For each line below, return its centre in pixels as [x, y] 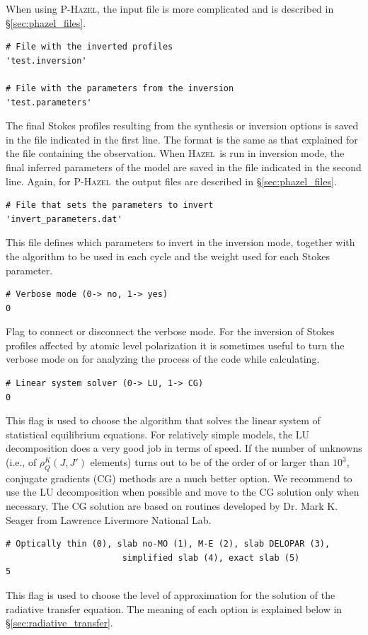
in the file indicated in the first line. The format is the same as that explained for [182, 139]
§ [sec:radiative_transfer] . [59, 623]
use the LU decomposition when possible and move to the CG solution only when [183, 492]
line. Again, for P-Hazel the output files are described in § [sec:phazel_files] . [171, 181]
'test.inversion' [46, 60]
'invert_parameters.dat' [64, 219]
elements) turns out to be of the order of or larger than [210, 462]
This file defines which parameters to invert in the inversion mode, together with [180, 242]
